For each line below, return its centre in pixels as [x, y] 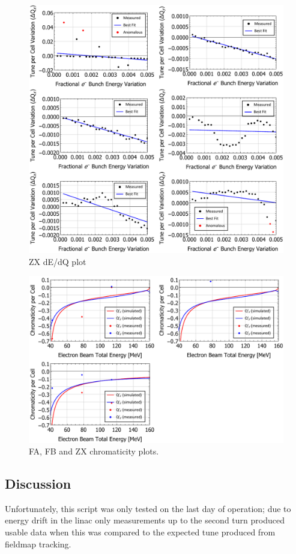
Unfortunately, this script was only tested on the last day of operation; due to [148, 508]
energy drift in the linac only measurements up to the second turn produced [145, 520]
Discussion [38, 484]
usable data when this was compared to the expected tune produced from [140, 532]
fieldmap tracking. [38, 544]
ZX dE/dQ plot [58, 261]
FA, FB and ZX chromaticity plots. [94, 451]
